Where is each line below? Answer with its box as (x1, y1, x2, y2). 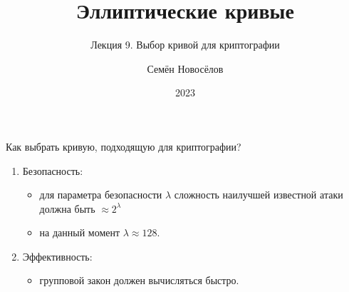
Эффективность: (22, 248, 93, 263)
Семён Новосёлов (147, 61, 224, 76)
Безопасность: (22, 163, 83, 178)
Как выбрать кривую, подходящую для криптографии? (6, 139, 241, 153)
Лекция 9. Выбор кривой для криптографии (90, 37, 280, 52)
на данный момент (39, 225, 120, 240)
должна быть (39, 201, 95, 216)
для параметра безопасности (39, 187, 162, 202)
